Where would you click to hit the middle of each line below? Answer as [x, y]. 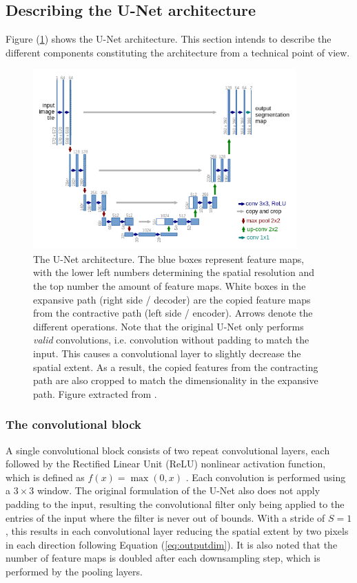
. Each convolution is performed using [266, 477]
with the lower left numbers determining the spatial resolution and [174, 272]
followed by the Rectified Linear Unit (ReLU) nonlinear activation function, [166, 464]
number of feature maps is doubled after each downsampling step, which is [163, 558]
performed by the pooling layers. [74, 571]
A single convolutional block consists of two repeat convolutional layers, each [168, 450]
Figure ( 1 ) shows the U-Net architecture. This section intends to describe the [169, 39]
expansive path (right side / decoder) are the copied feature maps [172, 299]
